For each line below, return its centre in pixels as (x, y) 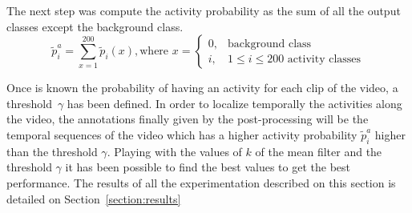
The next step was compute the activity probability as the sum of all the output (204, 10)
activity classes (324, 59)
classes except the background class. (95, 26)
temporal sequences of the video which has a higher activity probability (182, 134)
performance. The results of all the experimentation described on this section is (201, 182)
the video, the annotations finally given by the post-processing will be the (188, 119)
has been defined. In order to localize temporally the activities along (234, 103)
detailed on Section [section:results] (94, 198)
